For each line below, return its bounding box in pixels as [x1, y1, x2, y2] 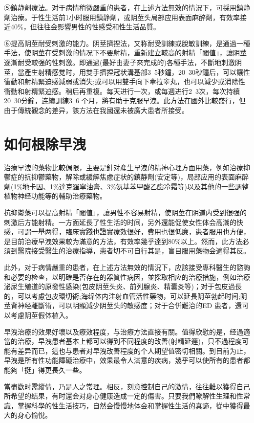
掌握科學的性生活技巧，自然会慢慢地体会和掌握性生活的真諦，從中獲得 [17, 400, 243, 410]
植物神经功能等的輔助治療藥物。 [4, 191, 106, 201]
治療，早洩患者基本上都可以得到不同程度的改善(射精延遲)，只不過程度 [17, 336, 242, 346]
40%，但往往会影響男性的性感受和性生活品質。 [10, 22, 160, 32]
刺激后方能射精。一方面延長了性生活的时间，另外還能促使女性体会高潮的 [4, 217, 236, 227]
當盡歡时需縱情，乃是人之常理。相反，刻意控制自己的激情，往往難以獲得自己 [4, 381, 250, 391]
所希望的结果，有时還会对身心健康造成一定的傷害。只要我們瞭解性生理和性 [4, 391, 243, 401]
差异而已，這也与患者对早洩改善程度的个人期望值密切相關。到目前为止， [17, 345, 250, 356]
